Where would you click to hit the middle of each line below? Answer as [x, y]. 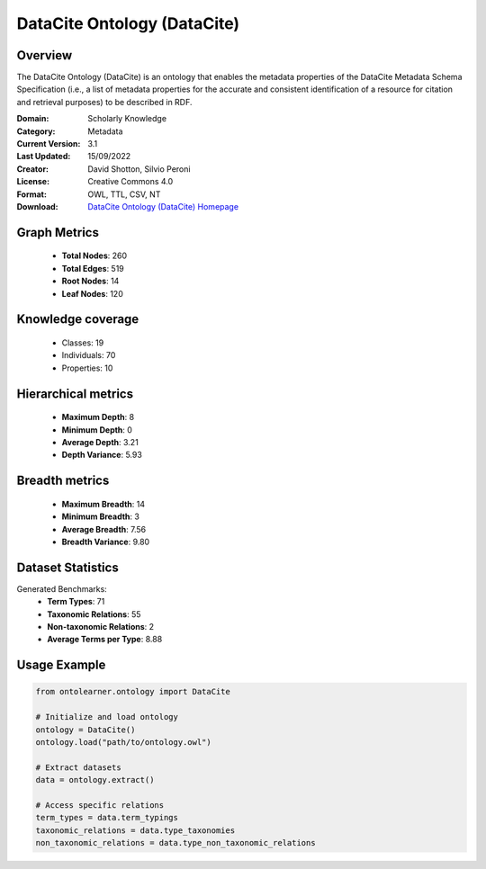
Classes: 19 [83, 343]
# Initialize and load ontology [107, 717]
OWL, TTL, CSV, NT [124, 194]
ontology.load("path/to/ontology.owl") [123, 742]
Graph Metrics [58, 233]
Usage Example [61, 665]
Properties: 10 [87, 368]
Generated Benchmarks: [62, 588]
